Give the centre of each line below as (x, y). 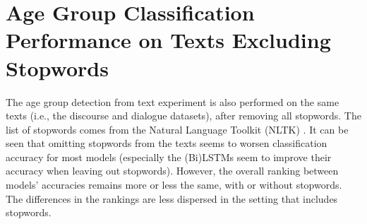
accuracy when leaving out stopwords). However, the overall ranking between (172, 171)
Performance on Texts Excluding (168, 40)
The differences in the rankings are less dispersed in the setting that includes (172, 198)
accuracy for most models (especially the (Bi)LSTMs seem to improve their (169, 157)
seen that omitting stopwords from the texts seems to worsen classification (167, 143)
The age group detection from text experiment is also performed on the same (173, 101)
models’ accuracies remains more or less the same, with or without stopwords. (174, 185)
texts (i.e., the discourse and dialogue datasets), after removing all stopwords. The (183, 116)
